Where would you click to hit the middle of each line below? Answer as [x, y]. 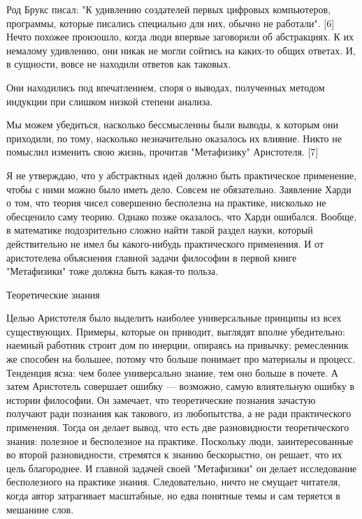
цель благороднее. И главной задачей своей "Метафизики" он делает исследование [182, 468]
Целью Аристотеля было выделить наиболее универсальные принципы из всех [174, 318]
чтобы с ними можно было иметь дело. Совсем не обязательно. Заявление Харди [179, 189]
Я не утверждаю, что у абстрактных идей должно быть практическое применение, [182, 175]
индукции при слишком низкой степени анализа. [110, 101]
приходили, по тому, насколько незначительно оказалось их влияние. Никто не [174, 138]
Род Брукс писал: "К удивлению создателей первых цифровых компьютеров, [168, 9]
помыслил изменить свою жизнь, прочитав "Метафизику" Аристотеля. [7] [162, 152]
